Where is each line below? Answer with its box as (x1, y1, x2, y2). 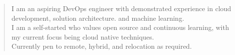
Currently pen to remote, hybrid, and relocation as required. (11, 41, 192, 51)
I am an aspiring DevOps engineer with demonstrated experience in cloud (11, 3, 232, 13)
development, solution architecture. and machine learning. (11, 13, 184, 23)
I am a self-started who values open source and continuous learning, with (11, 22, 229, 32)
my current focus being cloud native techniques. (11, 31, 154, 41)
